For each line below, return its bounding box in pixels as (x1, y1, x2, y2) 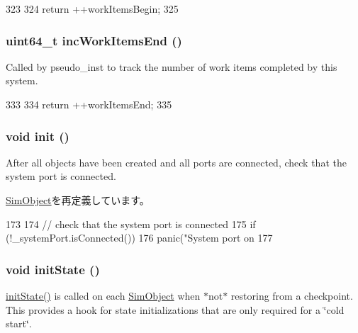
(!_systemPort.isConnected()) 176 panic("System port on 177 (6, 230, 273, 245)
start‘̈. (6, 316, 32, 331)
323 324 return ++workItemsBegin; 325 (6, 1, 179, 16)
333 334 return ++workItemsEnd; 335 (6, 97, 172, 111)
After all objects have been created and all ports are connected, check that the (6, 154, 347, 169)
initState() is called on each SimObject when (6, 288, 201, 303)
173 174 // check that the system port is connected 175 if (6, 216, 256, 231)
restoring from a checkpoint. (230, 288, 353, 303)
